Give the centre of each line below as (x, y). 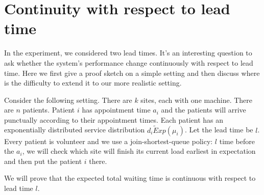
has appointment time (116, 110)
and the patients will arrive (203, 110)
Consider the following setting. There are (68, 100)
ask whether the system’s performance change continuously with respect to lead (129, 62)
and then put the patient (43, 161)
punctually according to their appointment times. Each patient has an (114, 119)
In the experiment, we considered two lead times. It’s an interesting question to (128, 53)
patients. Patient (49, 110)
